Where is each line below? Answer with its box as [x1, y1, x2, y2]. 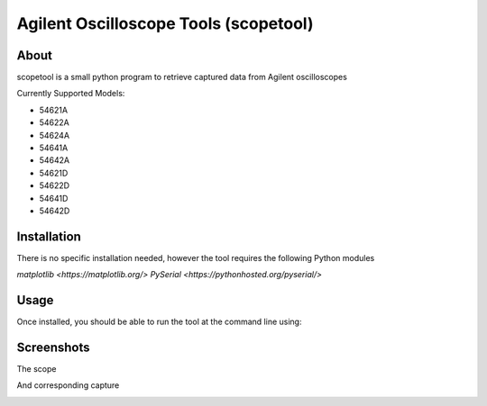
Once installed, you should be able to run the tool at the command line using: [16, 316, 302, 328]
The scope [16, 364, 57, 374]
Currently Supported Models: [16, 88, 125, 99]
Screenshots [16, 339, 90, 355]
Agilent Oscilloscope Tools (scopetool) [16, 14, 315, 33]
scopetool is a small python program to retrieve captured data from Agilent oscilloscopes [16, 72, 347, 83]
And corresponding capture [16, 380, 120, 391]
